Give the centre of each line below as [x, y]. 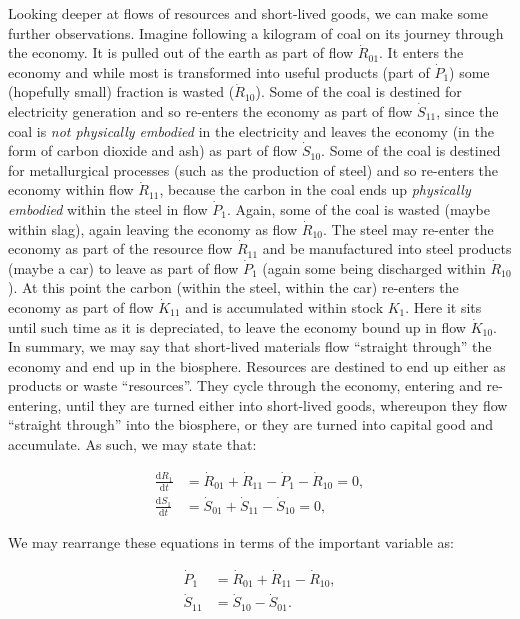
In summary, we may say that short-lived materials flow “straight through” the [250, 346]
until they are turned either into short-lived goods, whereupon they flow [286, 404]
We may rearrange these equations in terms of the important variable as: [231, 541]
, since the [467, 110]
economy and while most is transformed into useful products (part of [219, 71]
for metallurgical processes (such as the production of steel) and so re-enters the [253, 169]
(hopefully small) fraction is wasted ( [121, 91]
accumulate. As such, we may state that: [132, 444]
